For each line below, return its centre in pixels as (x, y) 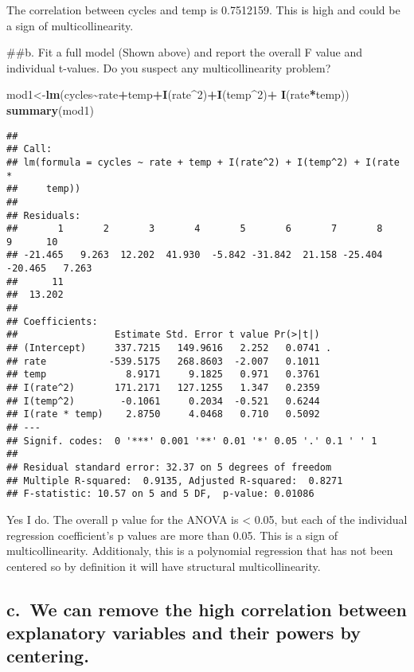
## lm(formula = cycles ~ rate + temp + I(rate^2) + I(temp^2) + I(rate (203, 162)
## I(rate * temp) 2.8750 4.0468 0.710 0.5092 (163, 414)
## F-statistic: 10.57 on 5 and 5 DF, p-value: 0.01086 (160, 494)
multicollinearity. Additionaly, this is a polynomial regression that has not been (200, 551)
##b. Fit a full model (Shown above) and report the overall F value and (184, 52)
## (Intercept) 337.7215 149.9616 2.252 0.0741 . (169, 348)
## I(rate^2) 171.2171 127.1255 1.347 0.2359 (163, 388)
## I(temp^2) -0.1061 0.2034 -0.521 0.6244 (163, 401)
